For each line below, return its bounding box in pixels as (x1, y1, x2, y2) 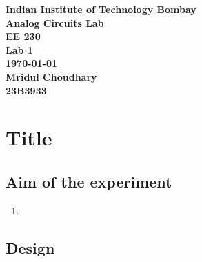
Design (6, 236, 55, 258)
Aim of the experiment (6, 170, 172, 192)
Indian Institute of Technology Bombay (6, 2, 196, 16)
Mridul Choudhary (6, 69, 97, 83)
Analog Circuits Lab (6, 15, 104, 30)
